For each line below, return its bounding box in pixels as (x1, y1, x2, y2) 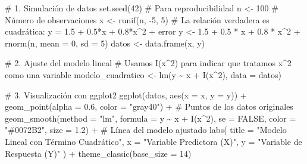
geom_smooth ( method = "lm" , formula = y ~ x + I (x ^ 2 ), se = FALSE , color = (5, 112, 296, 124)
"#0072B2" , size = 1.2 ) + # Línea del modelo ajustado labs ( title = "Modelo (5, 123, 287, 136)
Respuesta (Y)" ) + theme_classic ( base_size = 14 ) (5, 147, 192, 159)
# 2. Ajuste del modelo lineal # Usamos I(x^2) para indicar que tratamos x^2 (5, 57, 292, 69)
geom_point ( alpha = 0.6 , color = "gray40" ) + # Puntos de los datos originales (5, 100, 293, 113)
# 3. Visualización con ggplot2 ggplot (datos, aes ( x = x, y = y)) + (5, 88, 247, 101)
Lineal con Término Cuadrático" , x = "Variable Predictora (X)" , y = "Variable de (5, 135, 302, 147)
